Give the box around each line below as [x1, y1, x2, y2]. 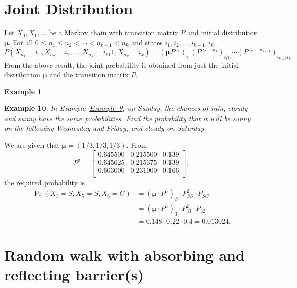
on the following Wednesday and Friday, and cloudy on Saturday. [4, 123, 206, 133]
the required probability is [4, 177, 86, 187]
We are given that [4, 140, 60, 150]
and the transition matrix [49, 69, 129, 80]
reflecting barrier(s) [4, 264, 144, 285]
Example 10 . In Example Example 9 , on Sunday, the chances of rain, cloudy [4, 103, 248, 113]
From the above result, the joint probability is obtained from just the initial [4, 59, 239, 70]
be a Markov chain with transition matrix [49, 27, 178, 38]
